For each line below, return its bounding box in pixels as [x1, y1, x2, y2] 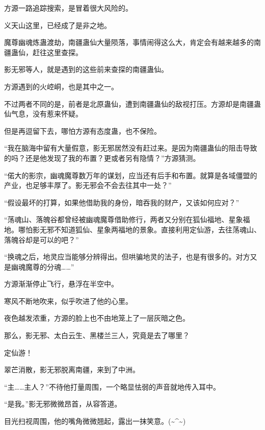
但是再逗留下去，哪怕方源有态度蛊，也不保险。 [4, 125, 161, 136]
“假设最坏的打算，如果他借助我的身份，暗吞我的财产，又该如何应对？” [4, 197, 240, 207]
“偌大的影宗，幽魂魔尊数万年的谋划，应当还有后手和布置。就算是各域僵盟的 [4, 170, 257, 180]
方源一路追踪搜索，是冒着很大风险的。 [4, 3, 132, 13]
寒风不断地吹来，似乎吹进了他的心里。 [4, 295, 132, 306]
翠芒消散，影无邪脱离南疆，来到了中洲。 [4, 364, 140, 375]
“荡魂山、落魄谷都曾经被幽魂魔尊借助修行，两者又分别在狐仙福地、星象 [4, 214, 243, 225]
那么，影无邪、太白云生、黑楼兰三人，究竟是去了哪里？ [4, 330, 190, 341]
